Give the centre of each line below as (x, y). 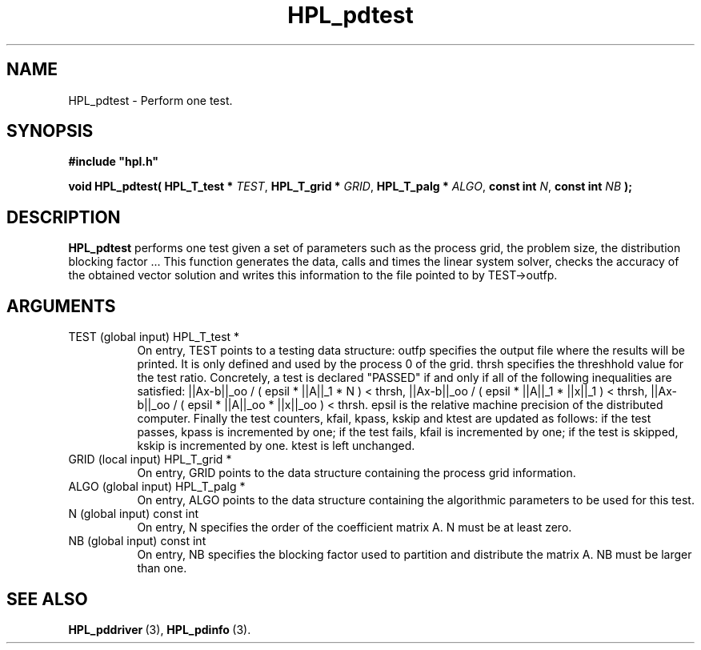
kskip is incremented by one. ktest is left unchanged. (276, 446)
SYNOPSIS (50, 131)
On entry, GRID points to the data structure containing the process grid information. (357, 473)
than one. (162, 568)
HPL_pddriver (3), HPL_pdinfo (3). (160, 629)
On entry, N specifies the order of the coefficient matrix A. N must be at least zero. (355, 528)
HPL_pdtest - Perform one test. (150, 100)
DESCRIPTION (64, 217)
